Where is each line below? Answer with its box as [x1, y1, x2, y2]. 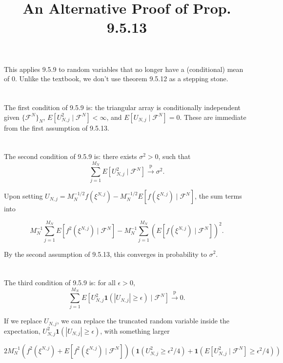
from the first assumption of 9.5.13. [4, 122, 109, 133]
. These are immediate [180, 112, 246, 122]
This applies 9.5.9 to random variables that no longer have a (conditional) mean [4, 64, 243, 74]
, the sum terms [195, 191, 242, 201]
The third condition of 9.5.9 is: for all [4, 277, 116, 288]
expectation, [4, 325, 40, 336]
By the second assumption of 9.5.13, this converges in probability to [4, 249, 207, 259]
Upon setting [4, 191, 43, 201]
